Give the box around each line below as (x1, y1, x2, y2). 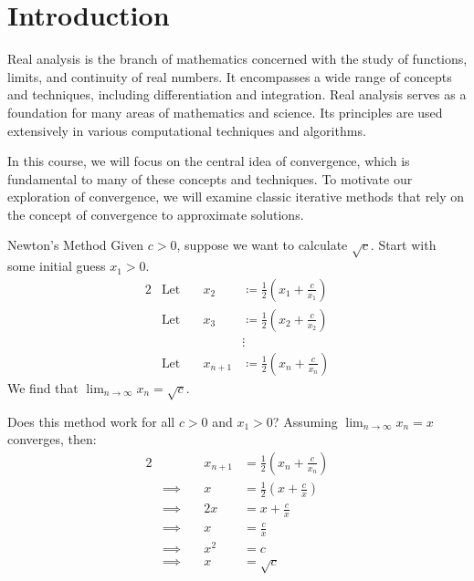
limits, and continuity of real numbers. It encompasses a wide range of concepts (7, 67, 452, 86)
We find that (7, 378, 79, 397)
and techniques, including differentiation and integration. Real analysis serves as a (7, 85, 467, 104)
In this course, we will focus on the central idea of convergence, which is (7, 151, 410, 171)
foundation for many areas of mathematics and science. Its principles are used (7, 102, 443, 121)
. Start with (370, 235, 437, 254)
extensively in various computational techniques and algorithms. (7, 120, 366, 140)
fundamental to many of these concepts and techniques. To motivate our (7, 169, 413, 188)
